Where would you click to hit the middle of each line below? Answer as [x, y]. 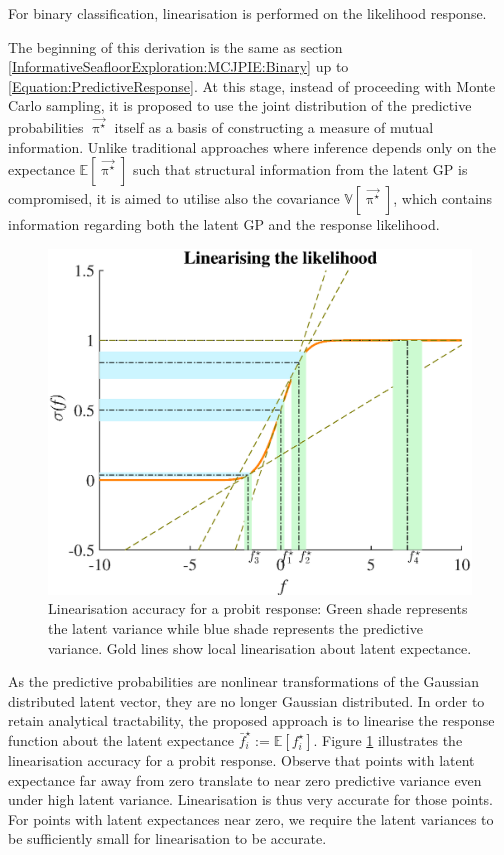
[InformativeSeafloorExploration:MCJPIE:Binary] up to [178, 66]
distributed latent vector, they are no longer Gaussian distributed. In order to [246, 700]
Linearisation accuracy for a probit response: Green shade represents [258, 608]
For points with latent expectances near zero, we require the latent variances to [251, 818]
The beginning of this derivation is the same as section [175, 46]
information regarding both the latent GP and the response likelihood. [224, 224]
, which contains [443, 198]
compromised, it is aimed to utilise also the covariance [174, 198]
